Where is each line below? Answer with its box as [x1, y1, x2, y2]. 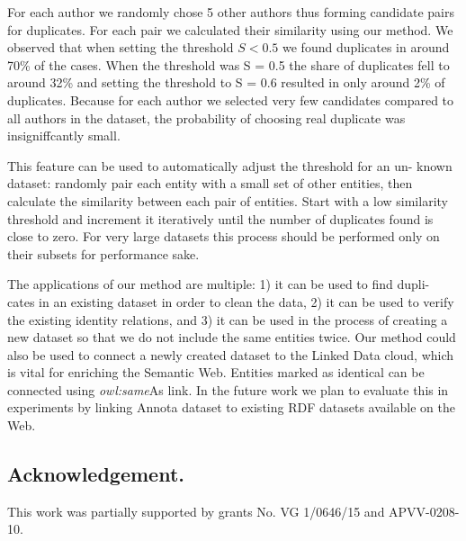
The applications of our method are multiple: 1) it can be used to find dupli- [7, 275, 430, 293]
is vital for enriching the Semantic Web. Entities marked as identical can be [7, 363, 425, 382]
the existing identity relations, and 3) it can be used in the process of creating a [7, 310, 448, 329]
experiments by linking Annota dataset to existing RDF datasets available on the [7, 398, 456, 417]
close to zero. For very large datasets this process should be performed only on [7, 227, 440, 246]
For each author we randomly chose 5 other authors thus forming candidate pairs [7, 3, 455, 21]
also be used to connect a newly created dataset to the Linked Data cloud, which [7, 345, 454, 364]
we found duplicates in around [282, 38, 450, 57]
